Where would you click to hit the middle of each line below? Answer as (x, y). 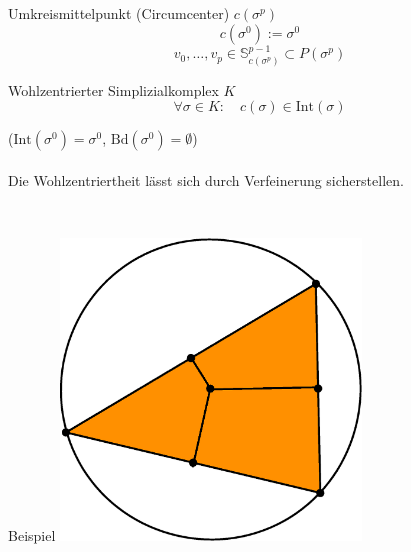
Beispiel (32, 535)
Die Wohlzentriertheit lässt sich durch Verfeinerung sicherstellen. (206, 180)
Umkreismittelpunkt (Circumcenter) (119, 13)
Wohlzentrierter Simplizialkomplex (113, 89)
